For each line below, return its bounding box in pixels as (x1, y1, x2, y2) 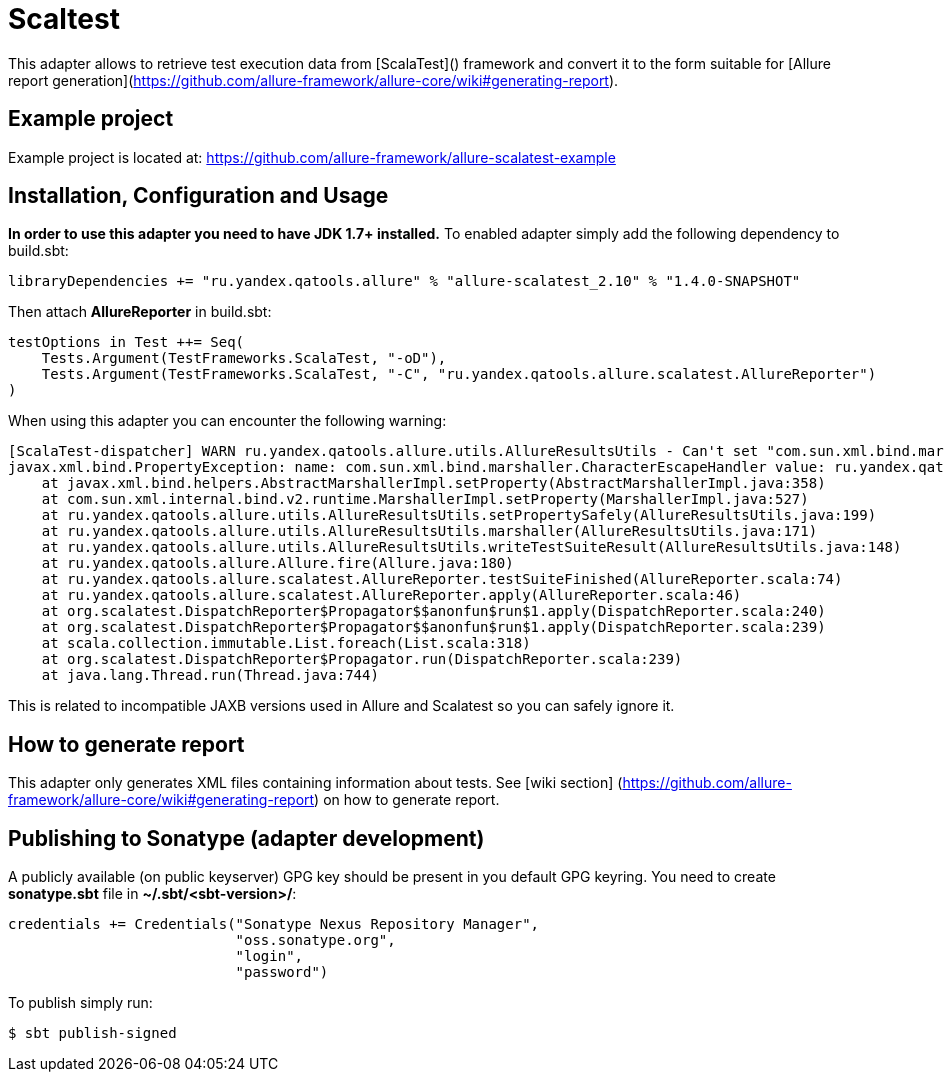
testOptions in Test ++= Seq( (8, 334, 245, 351)
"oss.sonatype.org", (235, 932, 396, 949)
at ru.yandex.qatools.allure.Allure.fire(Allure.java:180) (41, 555, 514, 572)
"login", (235, 948, 304, 965)
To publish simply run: (8, 994, 153, 1012)
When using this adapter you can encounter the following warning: (8, 412, 447, 430)
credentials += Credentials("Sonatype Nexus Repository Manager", (8, 916, 540, 933)
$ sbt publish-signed (8, 1025, 177, 1042)
